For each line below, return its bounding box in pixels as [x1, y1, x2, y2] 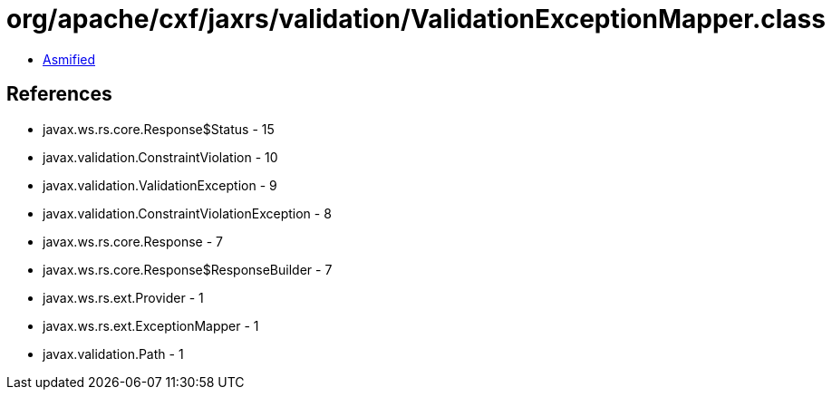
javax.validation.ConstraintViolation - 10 [43, 149, 278, 165]
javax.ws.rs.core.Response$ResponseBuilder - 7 [43, 261, 333, 277]
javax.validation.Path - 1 [43, 345, 184, 362]
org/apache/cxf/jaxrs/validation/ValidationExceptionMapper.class [6, 4, 826, 34]
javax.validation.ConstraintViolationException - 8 [43, 205, 332, 221]
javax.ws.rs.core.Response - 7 [43, 233, 223, 249]
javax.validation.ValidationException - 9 [43, 177, 277, 193]
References [6, 82, 112, 106]
